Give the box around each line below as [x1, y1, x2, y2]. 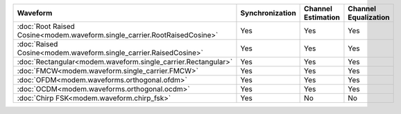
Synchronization [240, 8, 296, 17]
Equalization [348, 12, 390, 22]
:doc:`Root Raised [17, 21, 76, 31]
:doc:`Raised [17, 39, 58, 48]
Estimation [304, 12, 340, 22]
